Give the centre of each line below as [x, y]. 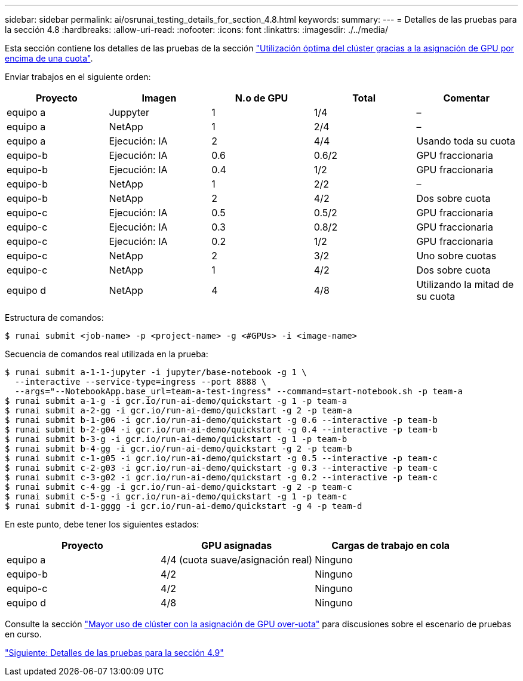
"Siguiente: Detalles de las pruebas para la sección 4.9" [114, 653]
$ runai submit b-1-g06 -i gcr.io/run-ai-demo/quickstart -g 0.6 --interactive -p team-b [221, 420]
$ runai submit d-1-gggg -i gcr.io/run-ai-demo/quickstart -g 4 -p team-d [184, 506]
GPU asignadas [237, 545]
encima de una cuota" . [49, 58]
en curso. [23, 634]
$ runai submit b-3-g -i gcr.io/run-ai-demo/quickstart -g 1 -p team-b [176, 439]
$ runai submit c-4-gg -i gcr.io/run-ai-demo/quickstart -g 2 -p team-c [179, 487]
